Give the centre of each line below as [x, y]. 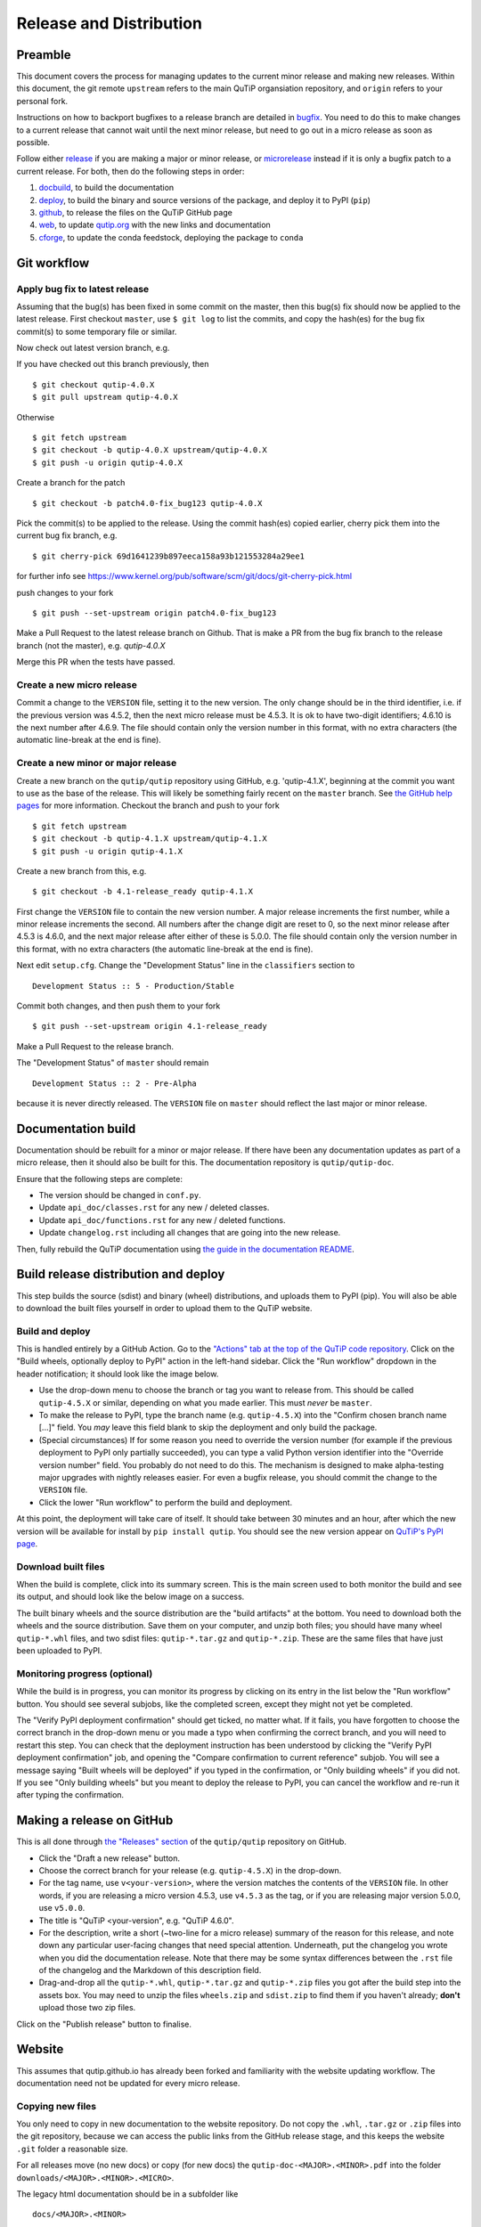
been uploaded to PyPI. [59, 1651]
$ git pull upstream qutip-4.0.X [105, 397]
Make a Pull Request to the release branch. [95, 1046]
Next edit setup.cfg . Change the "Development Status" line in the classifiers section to [186, 966]
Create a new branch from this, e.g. [82, 871]
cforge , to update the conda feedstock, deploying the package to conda [171, 237]
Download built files [61, 1566]
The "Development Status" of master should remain [113, 1063]
